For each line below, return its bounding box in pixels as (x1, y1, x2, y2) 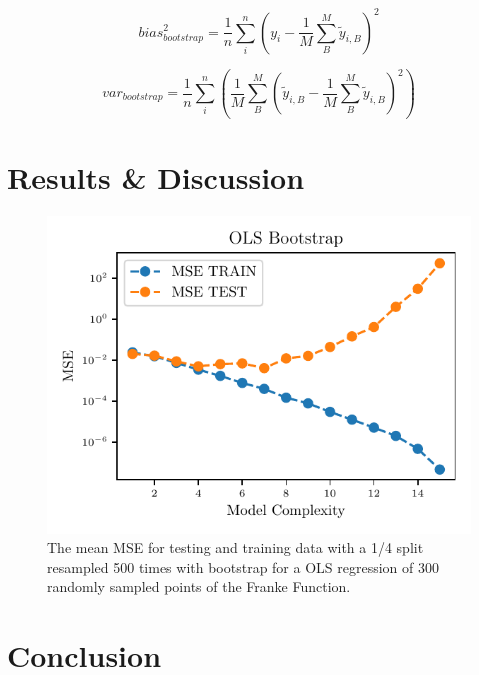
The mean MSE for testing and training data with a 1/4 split (47, 537, 424, 558)
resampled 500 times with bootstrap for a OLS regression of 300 (47, 556, 439, 577)
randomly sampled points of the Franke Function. (47, 576, 351, 597)
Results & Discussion (7, 156, 305, 197)
